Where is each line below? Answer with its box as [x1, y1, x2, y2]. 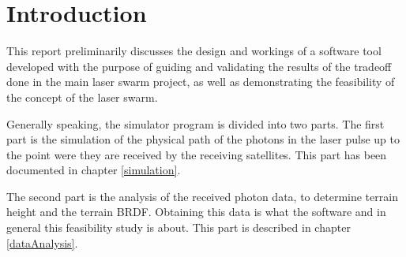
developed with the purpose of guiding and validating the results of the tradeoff [6, 58, 392, 74]
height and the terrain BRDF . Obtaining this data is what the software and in [6, 203, 386, 220]
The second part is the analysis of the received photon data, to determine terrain [6, 188, 398, 204]
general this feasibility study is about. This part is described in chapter [6, 219, 351, 236]
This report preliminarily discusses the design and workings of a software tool [6, 43, 382, 59]
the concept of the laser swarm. [6, 88, 158, 105]
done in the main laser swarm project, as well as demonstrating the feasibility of [6, 73, 395, 90]
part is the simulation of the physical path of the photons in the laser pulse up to [6, 131, 400, 147]
